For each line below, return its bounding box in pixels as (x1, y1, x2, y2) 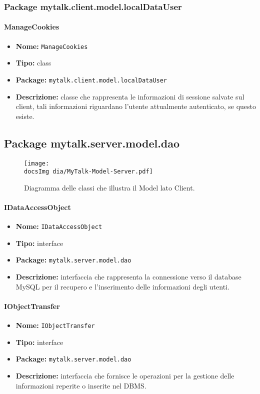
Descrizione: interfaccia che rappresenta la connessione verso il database (15, 271, 241, 282)
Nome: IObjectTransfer (15, 320, 95, 330)
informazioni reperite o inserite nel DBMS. (15, 380, 146, 390)
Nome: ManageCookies (15, 40, 88, 51)
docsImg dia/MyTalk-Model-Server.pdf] (24, 168, 153, 175)
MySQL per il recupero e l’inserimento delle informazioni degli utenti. (15, 281, 229, 291)
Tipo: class (15, 57, 51, 68)
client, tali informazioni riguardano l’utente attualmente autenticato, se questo (15, 101, 256, 111)
